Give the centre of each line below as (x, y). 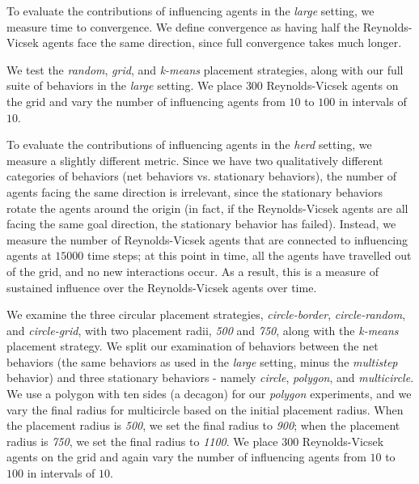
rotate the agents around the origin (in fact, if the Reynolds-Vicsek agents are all (207, 208)
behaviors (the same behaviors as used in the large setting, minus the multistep (202, 361)
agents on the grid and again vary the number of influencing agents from (186, 457)
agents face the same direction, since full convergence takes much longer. (222, 42)
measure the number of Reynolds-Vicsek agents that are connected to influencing (207, 239)
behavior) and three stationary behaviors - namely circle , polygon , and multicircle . (210, 378)
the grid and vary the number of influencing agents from (146, 101)
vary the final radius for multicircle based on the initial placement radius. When (205, 409)
